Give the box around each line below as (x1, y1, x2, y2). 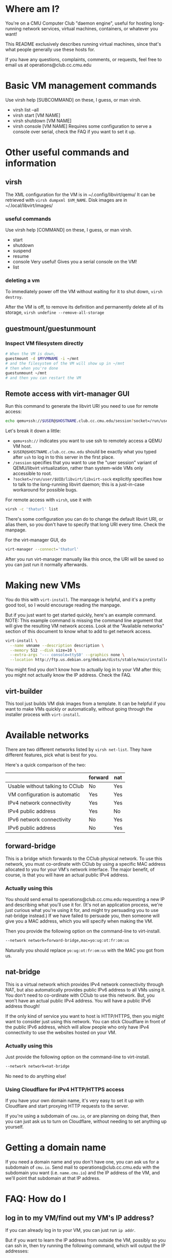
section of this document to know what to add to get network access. (5, 628, 152, 634)
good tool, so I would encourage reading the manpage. (5, 602, 121, 608)
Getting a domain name (5, 1142, 106, 1153)
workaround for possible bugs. (12, 487, 78, 493)
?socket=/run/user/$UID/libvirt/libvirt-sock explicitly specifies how (12, 476, 162, 482)
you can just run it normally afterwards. (5, 561, 88, 567)
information (5, 158, 56, 169)
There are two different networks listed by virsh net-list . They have (5, 746, 152, 752)
